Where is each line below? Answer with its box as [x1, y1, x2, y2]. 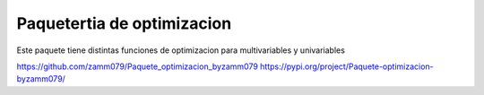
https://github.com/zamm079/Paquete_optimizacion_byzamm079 [16, 61, 259, 72]
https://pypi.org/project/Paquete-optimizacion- [260, 61, 434, 72]
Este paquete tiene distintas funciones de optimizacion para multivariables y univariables [16, 45, 345, 56]
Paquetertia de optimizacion [16, 13, 232, 33]
